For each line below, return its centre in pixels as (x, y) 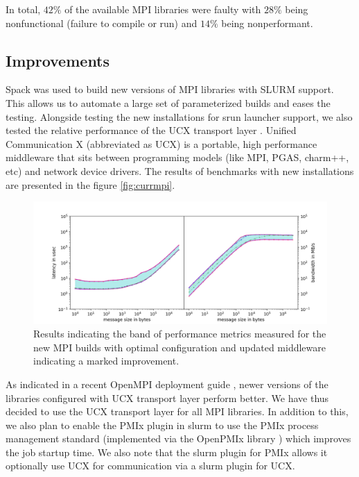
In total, (23, 9)
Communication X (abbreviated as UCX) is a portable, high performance (161, 143)
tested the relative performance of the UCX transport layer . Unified (151, 130)
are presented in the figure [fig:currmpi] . (90, 184)
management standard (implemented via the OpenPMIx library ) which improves (178, 438)
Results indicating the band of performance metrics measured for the (180, 334)
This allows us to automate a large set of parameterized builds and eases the (168, 102)
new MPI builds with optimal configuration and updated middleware (179, 347)
